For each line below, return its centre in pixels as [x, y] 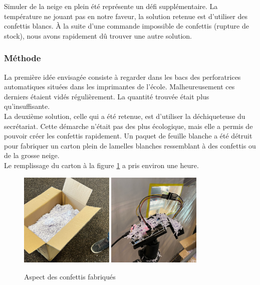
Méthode [23, 58]
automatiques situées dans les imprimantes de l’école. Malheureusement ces [119, 87]
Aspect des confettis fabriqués [70, 276]
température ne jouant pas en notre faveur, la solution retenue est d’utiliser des [126, 16]
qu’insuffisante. [27, 106]
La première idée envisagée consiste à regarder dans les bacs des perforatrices [122, 77]
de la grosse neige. [32, 155]
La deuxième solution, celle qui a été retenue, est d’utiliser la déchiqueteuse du [125, 116]
